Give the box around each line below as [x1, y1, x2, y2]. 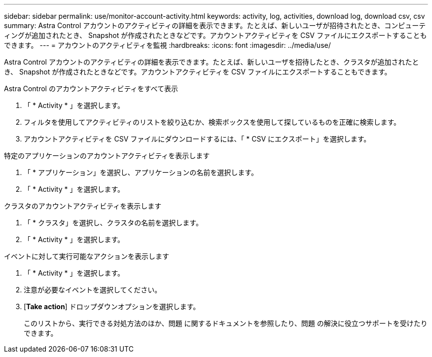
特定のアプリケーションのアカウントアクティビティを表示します [4, 151, 210, 160]
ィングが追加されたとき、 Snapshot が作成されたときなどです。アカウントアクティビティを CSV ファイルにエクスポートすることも [4, 31, 427, 39]
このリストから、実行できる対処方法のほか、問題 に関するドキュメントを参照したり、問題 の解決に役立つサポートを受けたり [24, 319, 428, 327]
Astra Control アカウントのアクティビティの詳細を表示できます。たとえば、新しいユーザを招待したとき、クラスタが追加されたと [4, 58, 419, 66]
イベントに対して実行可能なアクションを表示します [4, 252, 169, 260]
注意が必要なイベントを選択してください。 [24, 286, 162, 294]
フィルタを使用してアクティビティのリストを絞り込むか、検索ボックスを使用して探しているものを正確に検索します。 [24, 118, 400, 126]
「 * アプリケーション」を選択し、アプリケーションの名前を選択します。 [24, 168, 258, 177]
